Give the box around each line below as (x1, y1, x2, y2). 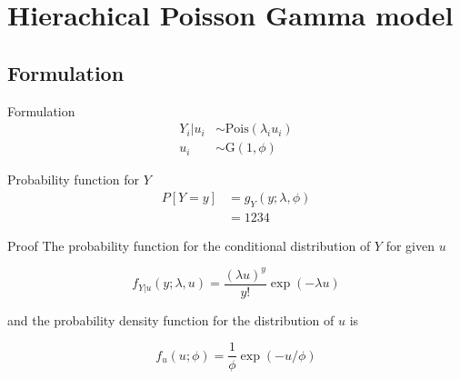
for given (385, 235, 435, 254)
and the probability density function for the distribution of (7, 310, 335, 329)
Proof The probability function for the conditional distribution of (7, 235, 371, 254)
